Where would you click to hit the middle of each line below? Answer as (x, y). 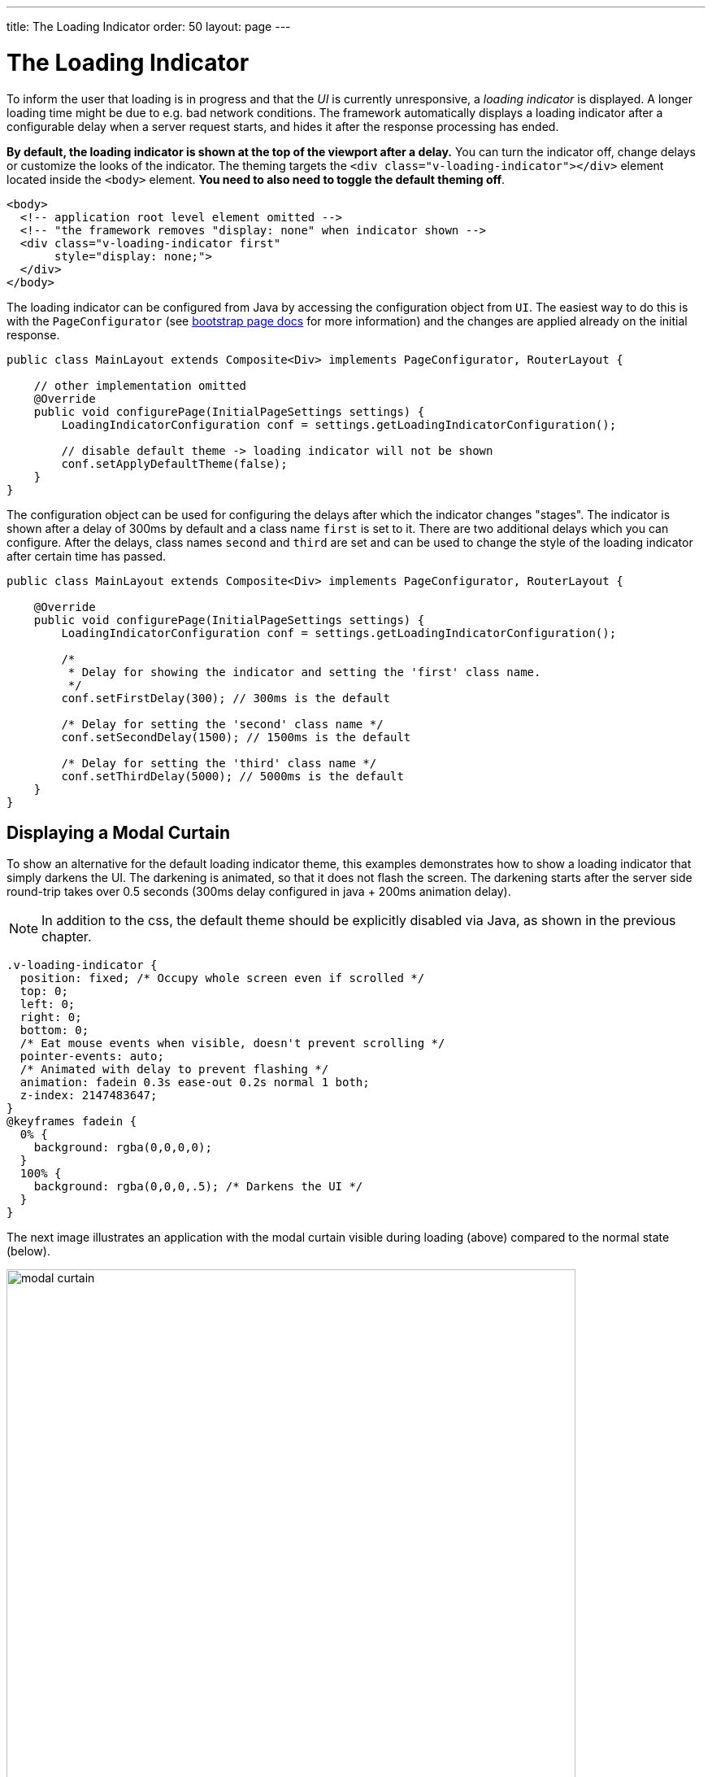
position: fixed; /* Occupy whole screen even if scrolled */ (222, 978)
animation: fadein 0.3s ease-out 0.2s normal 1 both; (195, 1083)
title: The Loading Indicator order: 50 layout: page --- (149, 26)
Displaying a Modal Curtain (119, 832)
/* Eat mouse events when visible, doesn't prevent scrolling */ (232, 1043)
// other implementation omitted (140, 385)
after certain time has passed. (87, 556)
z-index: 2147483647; (89, 1096)
